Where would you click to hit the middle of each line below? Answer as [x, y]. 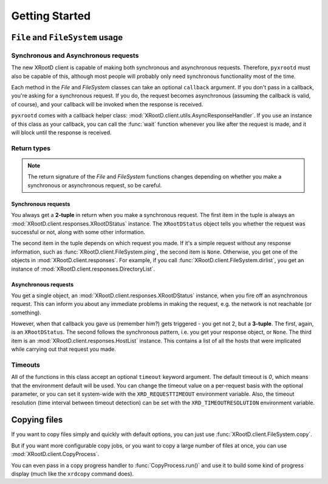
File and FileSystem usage [67, 37]
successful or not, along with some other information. [78, 232]
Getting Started [51, 16]
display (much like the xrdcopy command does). [73, 474]
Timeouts [26, 365]
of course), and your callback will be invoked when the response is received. [107, 104]
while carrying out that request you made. [64, 349]
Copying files [37, 420]
